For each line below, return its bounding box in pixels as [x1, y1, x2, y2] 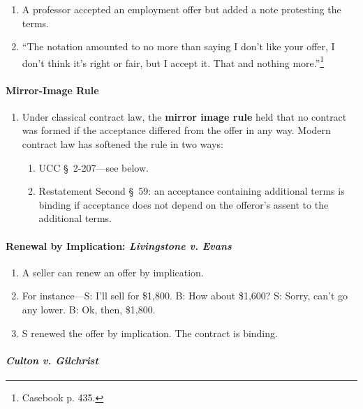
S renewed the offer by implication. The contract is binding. [22, 325, 278, 340]
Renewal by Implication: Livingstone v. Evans [6, 238, 232, 253]
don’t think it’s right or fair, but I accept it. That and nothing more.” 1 [22, 53, 325, 70]
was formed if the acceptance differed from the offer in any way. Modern [22, 123, 331, 137]
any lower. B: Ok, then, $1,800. [22, 302, 156, 316]
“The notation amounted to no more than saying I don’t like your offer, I [22, 39, 335, 54]
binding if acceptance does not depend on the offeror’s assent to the [38, 197, 329, 211]
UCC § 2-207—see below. [38, 160, 149, 174]
